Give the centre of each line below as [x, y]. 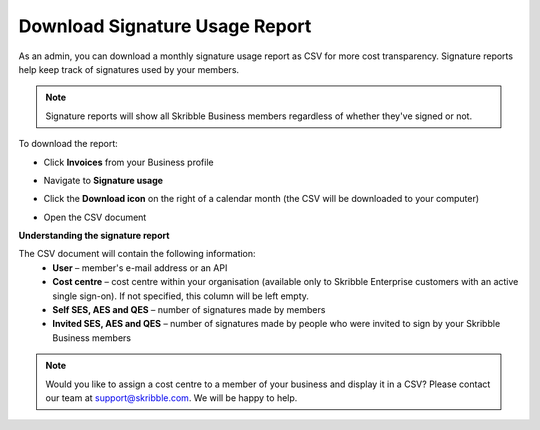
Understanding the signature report [94, 236]
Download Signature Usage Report [165, 26]
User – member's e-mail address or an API [140, 267]
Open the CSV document [95, 217]
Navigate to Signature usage [103, 180]
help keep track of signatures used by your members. [129, 69]
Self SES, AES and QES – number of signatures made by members [189, 310]
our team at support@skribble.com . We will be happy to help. [171, 397]
